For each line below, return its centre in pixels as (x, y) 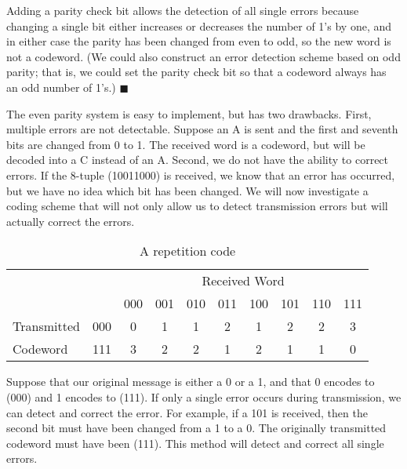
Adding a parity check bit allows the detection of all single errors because (183, 10)
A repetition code (187, 251)
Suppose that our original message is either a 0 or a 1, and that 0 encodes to (191, 382)
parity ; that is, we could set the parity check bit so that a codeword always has (196, 72)
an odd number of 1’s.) (61, 87)
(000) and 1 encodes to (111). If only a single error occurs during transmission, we (204, 396)
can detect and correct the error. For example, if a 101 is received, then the (187, 412)
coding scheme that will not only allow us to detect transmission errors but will (197, 206)
